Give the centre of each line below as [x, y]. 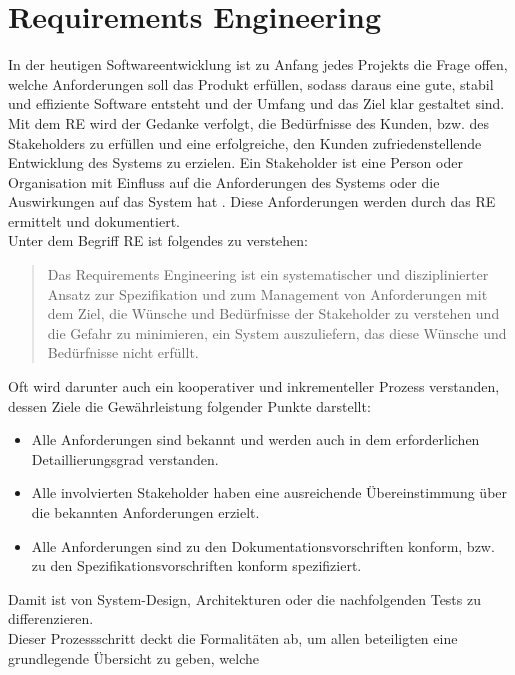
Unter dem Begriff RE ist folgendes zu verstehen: [158, 240]
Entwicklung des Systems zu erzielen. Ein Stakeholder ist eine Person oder [235, 162]
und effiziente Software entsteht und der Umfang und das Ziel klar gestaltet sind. [256, 103]
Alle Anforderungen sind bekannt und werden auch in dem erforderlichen [255, 439]
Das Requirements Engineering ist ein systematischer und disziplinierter [268, 274]
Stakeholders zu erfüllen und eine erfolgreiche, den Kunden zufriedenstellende [245, 142]
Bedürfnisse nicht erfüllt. [123, 352]
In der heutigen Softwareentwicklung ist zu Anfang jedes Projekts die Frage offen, [258, 64]
